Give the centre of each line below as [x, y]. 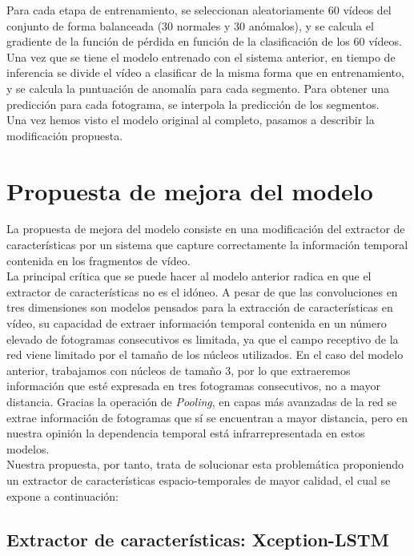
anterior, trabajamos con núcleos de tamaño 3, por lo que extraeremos [179, 370]
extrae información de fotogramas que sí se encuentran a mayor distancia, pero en [207, 417]
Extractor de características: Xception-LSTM [198, 539]
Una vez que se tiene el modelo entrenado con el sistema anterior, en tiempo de [201, 56]
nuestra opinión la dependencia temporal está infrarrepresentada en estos [186, 433]
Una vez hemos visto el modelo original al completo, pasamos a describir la [191, 120]
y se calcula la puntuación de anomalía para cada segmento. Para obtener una [198, 88]
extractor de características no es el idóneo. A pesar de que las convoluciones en [202, 291]
